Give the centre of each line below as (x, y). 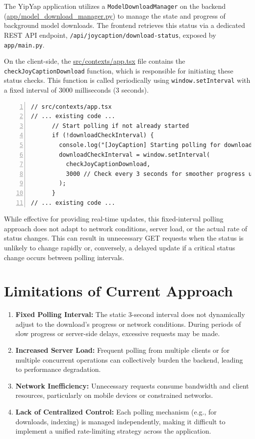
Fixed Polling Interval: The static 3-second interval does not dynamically (130, 314)
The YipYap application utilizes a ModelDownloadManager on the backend (115, 6)
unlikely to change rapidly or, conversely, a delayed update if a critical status (120, 247)
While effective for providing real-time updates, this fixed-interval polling (114, 219)
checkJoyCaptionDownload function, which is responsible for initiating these (119, 70)
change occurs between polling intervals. (64, 257)
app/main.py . (24, 44)
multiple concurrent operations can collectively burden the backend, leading (129, 359)
